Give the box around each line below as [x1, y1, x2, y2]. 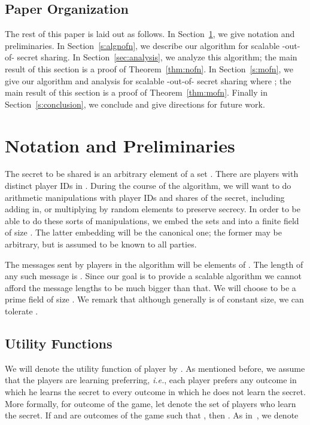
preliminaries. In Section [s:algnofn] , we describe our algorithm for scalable [5, 39, 280, 51]
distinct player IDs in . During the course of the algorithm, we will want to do [5, 179, 291, 192]
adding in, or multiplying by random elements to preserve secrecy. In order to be [5, 203, 301, 215]
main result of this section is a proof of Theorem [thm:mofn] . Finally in [5, 86, 268, 99]
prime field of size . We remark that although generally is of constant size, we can [5, 293, 304, 305]
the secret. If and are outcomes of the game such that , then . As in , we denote [5, 409, 299, 421]
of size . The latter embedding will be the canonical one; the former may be [5, 226, 282, 239]
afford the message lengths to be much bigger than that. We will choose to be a [5, 281, 296, 293]
